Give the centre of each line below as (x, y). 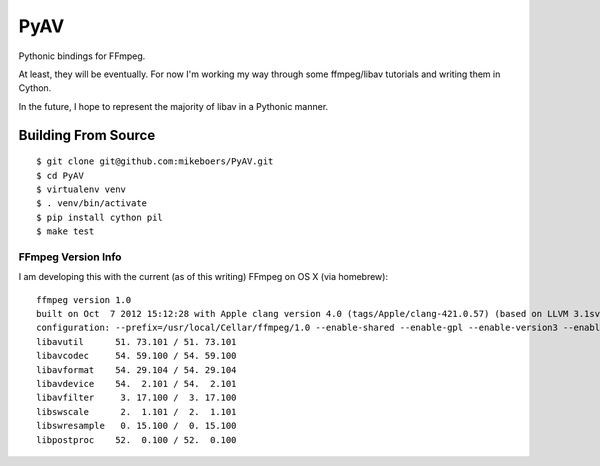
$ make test (65, 231)
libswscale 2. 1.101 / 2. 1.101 (136, 411)
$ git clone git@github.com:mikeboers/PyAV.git (155, 161)
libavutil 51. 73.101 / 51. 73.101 (136, 341)
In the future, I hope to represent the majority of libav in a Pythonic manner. (173, 106)
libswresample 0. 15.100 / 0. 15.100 (136, 426)
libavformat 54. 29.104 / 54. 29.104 (136, 369)
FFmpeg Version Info (70, 257)
